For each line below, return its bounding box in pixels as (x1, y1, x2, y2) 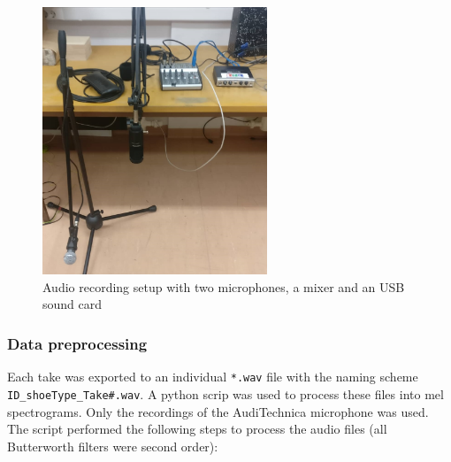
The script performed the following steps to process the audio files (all (7, 420, 387, 438)
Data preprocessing (7, 332, 148, 354)
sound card (42, 295, 103, 313)
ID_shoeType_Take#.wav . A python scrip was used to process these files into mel (7, 384, 444, 403)
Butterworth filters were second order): (7, 436, 218, 455)
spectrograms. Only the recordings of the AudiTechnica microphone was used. (7, 402, 429, 420)
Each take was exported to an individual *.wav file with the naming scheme (7, 367, 418, 386)
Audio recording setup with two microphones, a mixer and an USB (42, 277, 405, 296)
